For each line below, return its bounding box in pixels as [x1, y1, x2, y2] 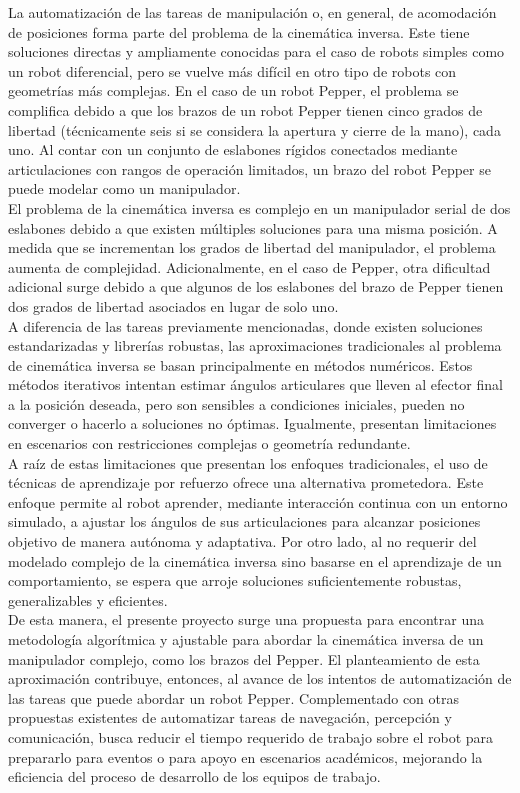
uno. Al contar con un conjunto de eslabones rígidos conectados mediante [8, 139, 458, 160]
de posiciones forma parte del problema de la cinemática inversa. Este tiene [8, 21, 470, 42]
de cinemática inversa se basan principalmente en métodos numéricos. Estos [8, 354, 473, 375]
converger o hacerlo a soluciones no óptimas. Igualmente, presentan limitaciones [8, 413, 497, 434]
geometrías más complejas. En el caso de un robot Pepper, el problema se [8, 80, 459, 101]
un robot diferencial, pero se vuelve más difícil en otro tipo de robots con [8, 60, 457, 81]
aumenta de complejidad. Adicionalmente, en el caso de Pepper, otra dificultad [8, 256, 491, 277]
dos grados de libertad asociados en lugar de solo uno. [8, 295, 339, 316]
